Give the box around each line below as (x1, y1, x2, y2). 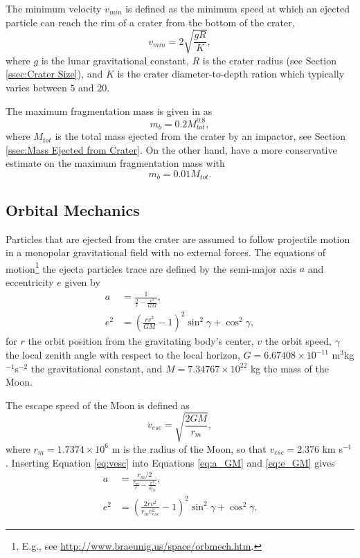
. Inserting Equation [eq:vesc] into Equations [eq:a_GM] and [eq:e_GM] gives (6, 455, 335, 469)
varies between (6, 80, 67, 94)
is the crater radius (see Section (202, 53, 337, 67)
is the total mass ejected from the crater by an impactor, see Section (55, 129, 346, 143)
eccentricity (6, 274, 54, 289)
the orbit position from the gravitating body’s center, (28, 334, 254, 348)
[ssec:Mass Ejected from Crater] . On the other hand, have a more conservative (6, 142, 337, 156)
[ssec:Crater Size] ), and (6, 66, 103, 81)
